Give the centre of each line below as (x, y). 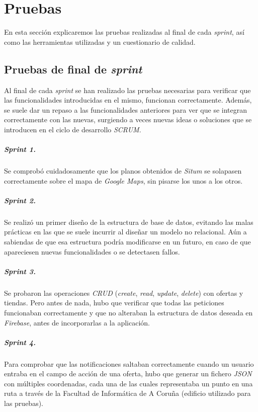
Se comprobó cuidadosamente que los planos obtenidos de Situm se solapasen (123, 171)
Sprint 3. (20, 271)
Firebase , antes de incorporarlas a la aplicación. (77, 322)
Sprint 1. (20, 149)
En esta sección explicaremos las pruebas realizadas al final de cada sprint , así (124, 32)
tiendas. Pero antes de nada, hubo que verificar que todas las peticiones (114, 303)
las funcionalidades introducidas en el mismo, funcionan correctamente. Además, (128, 100)
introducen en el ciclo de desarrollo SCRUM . (73, 129)
